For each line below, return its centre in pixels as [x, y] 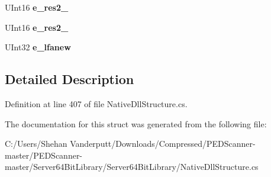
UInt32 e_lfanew [38, 47]
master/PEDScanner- [44, 155]
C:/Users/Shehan [36, 144]
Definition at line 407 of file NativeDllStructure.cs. [96, 103]
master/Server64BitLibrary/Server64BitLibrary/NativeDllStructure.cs [132, 167]
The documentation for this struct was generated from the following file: [136, 123]
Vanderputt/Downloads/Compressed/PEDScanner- [163, 144]
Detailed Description [70, 79]
